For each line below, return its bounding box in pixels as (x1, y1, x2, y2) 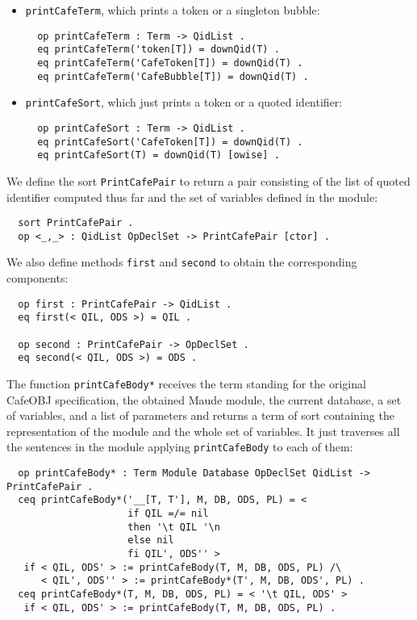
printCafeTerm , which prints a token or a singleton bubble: (25, 2, 320, 18)
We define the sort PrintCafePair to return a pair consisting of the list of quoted (6, 172, 411, 189)
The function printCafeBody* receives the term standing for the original (6, 375, 366, 392)
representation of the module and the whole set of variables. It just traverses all (6, 422, 400, 439)
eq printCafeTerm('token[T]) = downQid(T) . (37, 44, 280, 56)
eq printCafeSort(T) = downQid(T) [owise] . (37, 149, 280, 161)
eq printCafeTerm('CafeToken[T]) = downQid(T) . (37, 57, 303, 69)
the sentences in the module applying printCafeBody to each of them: (6, 438, 353, 455)
